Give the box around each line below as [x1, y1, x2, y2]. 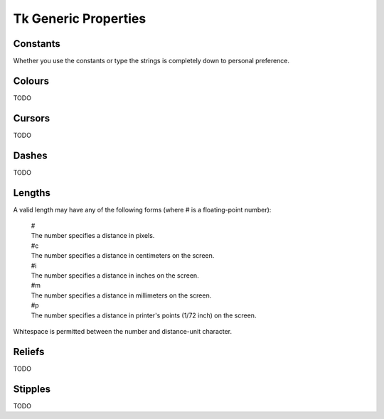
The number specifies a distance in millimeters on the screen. [31, 291, 212, 300]
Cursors [13, 112, 50, 124]
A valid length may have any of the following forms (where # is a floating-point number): [13, 205, 272, 214]
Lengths [13, 187, 51, 199]
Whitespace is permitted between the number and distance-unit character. [13, 327, 233, 335]
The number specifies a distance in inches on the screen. [31, 271, 199, 280]
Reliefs [13, 345, 45, 358]
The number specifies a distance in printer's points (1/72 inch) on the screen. [31, 311, 257, 320]
